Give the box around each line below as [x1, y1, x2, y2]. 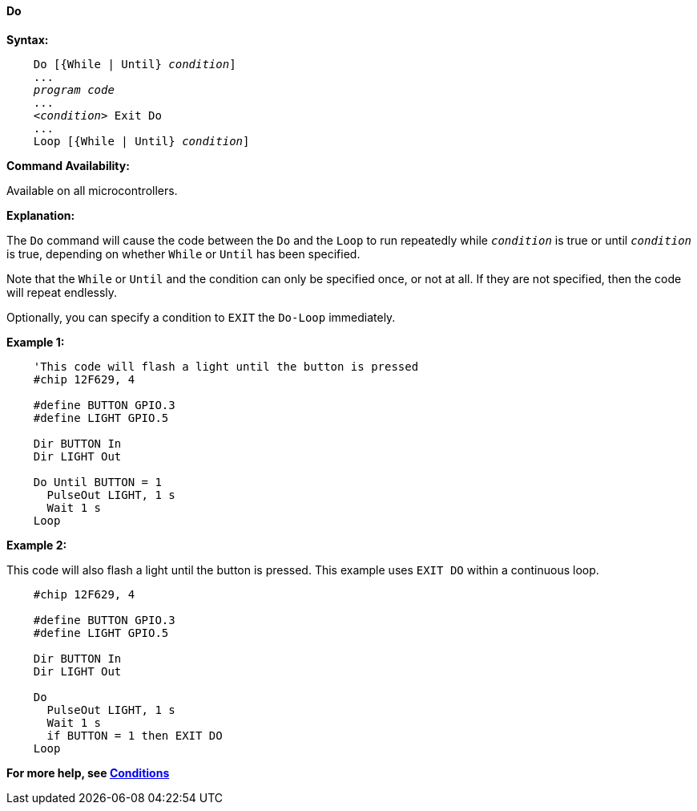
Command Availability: [6, 158, 130, 172]
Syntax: [6, 32, 49, 47]
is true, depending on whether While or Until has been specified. [6, 246, 361, 261]
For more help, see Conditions [6, 765, 170, 780]
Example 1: [6, 335, 65, 349]
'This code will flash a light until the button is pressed [33, 359, 419, 373]
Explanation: [6, 208, 75, 222]
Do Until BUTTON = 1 [33, 475, 162, 489]
